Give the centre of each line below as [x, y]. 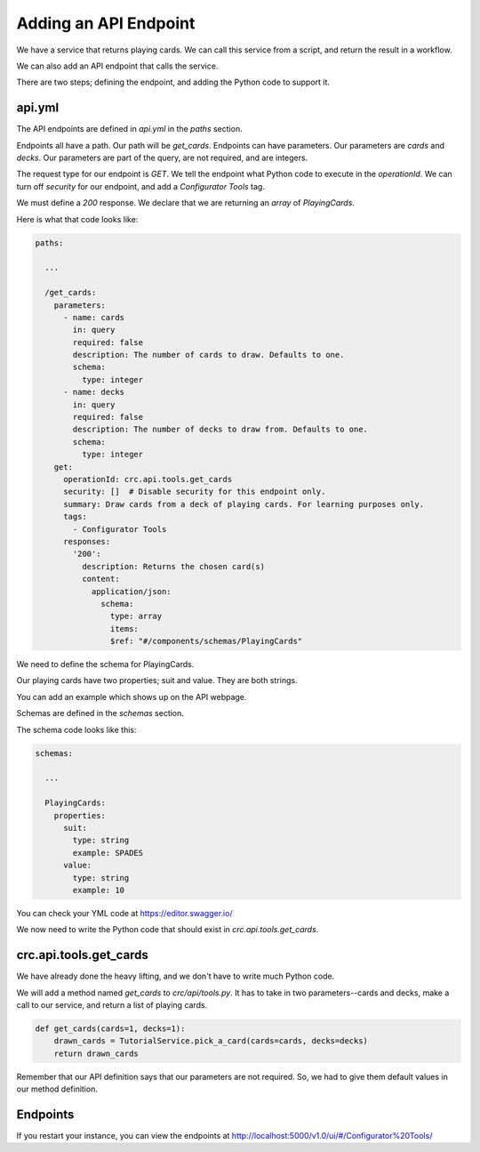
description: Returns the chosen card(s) [173, 566]
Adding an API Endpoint [106, 23]
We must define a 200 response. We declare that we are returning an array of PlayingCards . [186, 203]
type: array [136, 616]
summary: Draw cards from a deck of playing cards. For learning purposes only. [244, 504]
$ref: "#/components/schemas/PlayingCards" [206, 641]
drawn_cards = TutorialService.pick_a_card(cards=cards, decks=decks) [211, 1041]
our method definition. [57, 1089]
